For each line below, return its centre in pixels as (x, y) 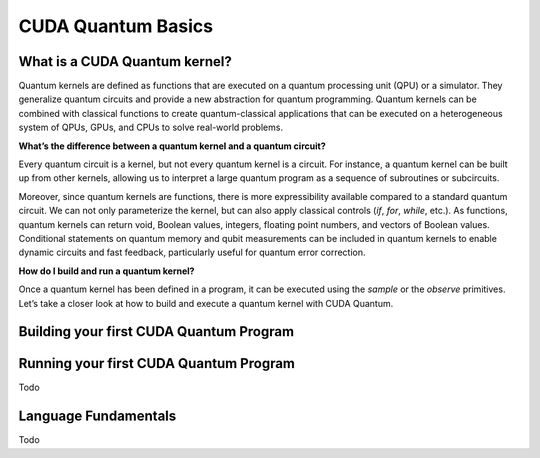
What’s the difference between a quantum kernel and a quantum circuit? (172, 146)
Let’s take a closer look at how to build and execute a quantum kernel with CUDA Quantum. (206, 303)
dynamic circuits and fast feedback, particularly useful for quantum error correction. (192, 252)
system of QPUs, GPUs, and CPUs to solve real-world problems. (151, 127)
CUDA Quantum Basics (116, 26)
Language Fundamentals (97, 416)
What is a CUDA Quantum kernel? (125, 61)
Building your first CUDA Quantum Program (156, 331)
